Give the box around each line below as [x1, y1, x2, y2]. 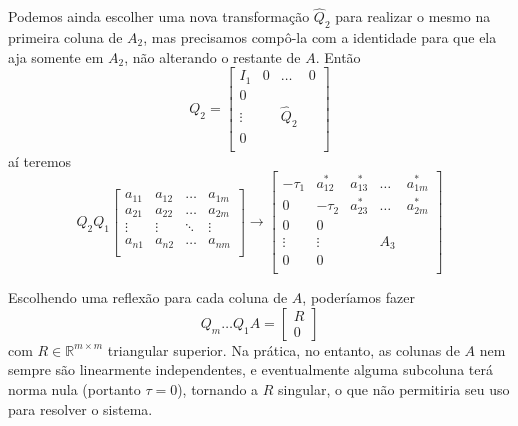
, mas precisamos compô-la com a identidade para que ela [143, 27, 497, 48]
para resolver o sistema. [8, 398, 153, 419]
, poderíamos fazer [302, 287, 415, 308]
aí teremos [8, 150, 72, 171]
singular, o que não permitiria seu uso [278, 378, 510, 399]
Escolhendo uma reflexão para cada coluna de [8, 287, 288, 308]
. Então [315, 46, 361, 67]
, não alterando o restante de [124, 46, 301, 67]
